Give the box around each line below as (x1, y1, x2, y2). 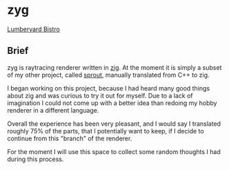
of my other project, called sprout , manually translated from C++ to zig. (7, 70, 210, 79)
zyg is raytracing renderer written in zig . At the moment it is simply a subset (7, 63, 222, 71)
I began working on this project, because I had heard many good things (7, 84, 210, 92)
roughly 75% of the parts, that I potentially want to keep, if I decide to (7, 126, 205, 135)
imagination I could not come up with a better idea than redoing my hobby (7, 99, 217, 107)
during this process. (7, 155, 64, 163)
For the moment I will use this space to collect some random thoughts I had (7, 147, 221, 155)
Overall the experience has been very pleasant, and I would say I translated (7, 120, 221, 128)
